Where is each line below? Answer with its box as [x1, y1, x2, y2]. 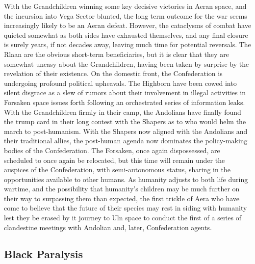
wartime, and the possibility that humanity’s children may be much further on [4, 184, 240, 194]
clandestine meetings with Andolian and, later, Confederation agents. [4, 222, 212, 232]
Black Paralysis [4, 246, 83, 261]
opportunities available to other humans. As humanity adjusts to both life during [4, 174, 248, 184]
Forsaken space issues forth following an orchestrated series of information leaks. [4, 97, 245, 107]
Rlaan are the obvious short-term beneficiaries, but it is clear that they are [4, 49, 229, 59]
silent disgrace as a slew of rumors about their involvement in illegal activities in [4, 87, 246, 98]
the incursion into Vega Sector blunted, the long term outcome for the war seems [4, 10, 247, 21]
